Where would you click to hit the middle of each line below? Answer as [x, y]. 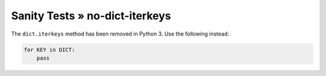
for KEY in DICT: [50, 49]
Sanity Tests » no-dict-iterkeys [91, 16]
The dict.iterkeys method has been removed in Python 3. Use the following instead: [120, 34]
